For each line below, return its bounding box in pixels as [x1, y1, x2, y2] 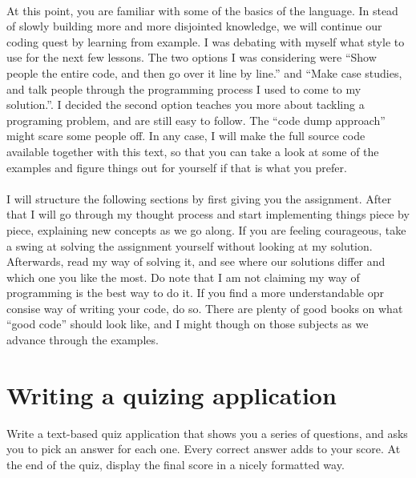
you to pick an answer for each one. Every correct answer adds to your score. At [6, 440, 401, 457]
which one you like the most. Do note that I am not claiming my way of [6, 268, 360, 285]
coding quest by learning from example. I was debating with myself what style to [6, 33, 405, 50]
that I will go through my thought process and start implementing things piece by [6, 206, 410, 223]
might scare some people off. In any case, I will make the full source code [6, 127, 366, 144]
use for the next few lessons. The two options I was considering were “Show [6, 49, 377, 66]
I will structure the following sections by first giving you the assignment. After [6, 190, 392, 207]
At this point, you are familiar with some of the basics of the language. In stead [6, 2, 398, 18]
